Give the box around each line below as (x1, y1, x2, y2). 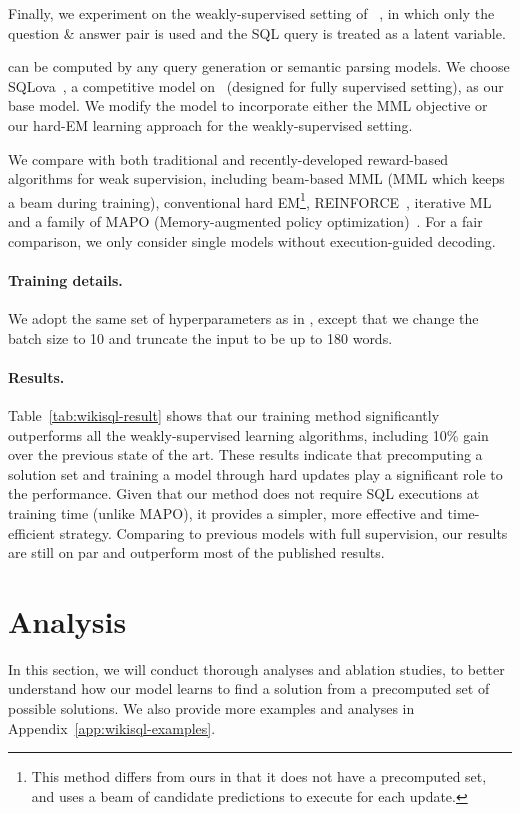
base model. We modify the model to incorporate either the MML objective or (8, 95, 488, 116)
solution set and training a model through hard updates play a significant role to (8, 463, 503, 484)
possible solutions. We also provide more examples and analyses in (8, 698, 415, 719)
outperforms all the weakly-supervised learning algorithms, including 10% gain (8, 424, 489, 445)
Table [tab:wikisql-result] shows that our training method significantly (8, 404, 440, 425)
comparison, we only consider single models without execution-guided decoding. (8, 230, 496, 251)
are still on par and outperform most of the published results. (8, 542, 385, 563)
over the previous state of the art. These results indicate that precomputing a (8, 444, 483, 465)
